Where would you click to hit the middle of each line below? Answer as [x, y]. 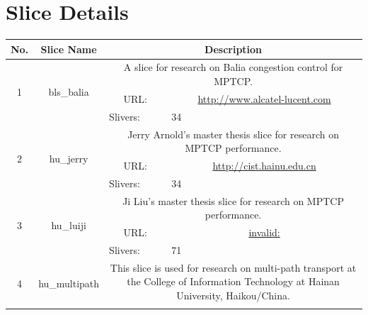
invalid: [264, 232]
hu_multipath [69, 283]
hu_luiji [69, 225]
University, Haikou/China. [233, 295]
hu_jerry [69, 159]
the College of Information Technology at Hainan [233, 281]
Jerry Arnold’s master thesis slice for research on [233, 134]
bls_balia [69, 92]
